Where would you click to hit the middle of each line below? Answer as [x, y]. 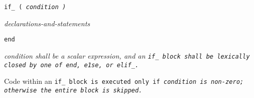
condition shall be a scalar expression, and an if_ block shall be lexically [127, 55]
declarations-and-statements [47, 23]
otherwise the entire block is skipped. [73, 90]
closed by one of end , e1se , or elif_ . [71, 65]
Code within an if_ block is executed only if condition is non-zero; [124, 81]
